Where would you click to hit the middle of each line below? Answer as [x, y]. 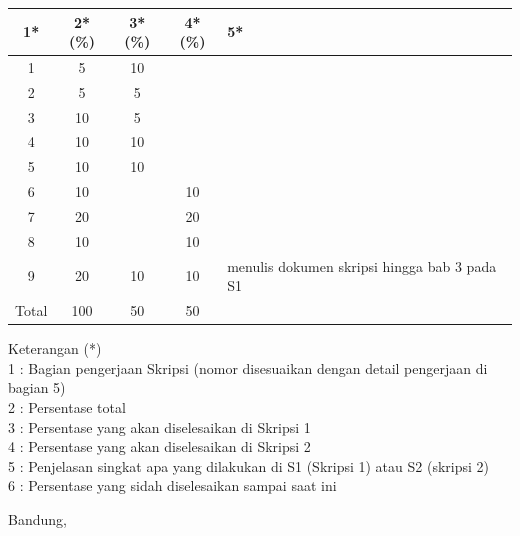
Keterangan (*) [55, 348]
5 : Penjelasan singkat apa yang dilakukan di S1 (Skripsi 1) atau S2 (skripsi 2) [248, 465]
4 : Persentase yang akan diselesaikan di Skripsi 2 [159, 446]
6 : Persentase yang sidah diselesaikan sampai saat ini [172, 485]
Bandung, [37, 518]
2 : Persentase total [67, 407]
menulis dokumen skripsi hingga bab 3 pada [362, 265]
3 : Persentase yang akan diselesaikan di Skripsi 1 [159, 426]
